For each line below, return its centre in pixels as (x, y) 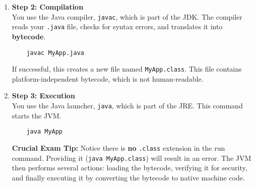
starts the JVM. (37, 115)
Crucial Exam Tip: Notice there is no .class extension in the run (118, 147)
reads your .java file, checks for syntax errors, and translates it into (117, 26)
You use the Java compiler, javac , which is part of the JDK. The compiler (127, 16)
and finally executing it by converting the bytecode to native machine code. (128, 177)
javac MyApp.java (55, 53)
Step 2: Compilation (48, 7)
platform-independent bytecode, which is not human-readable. (108, 78)
